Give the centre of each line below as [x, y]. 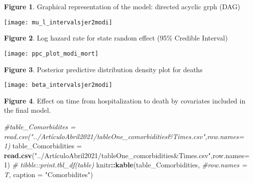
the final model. [28, 110]
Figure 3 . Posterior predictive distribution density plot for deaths [103, 69]
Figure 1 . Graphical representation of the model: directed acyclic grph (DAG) [122, 6]
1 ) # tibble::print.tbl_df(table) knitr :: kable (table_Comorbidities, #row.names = [126, 165]
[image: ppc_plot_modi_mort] [51, 53]
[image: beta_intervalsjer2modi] [58, 85]
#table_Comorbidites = [40, 126]
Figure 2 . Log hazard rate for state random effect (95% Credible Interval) [116, 38]
